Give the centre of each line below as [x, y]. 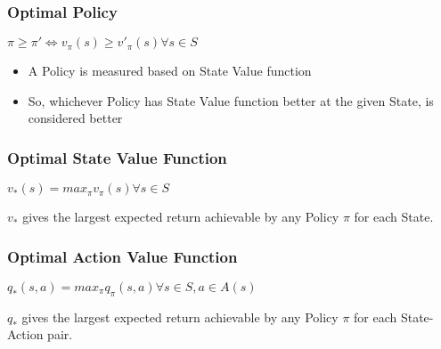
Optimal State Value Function [117, 157]
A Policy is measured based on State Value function [170, 71]
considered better [75, 118]
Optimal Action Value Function [122, 256]
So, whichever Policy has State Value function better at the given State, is [231, 100]
